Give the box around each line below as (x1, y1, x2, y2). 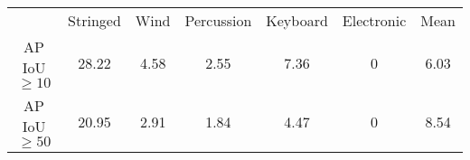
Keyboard (266, 10, 328, 31)
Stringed (68, 10, 121, 31)
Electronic (342, 10, 407, 31)
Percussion (184, 10, 252, 31)
